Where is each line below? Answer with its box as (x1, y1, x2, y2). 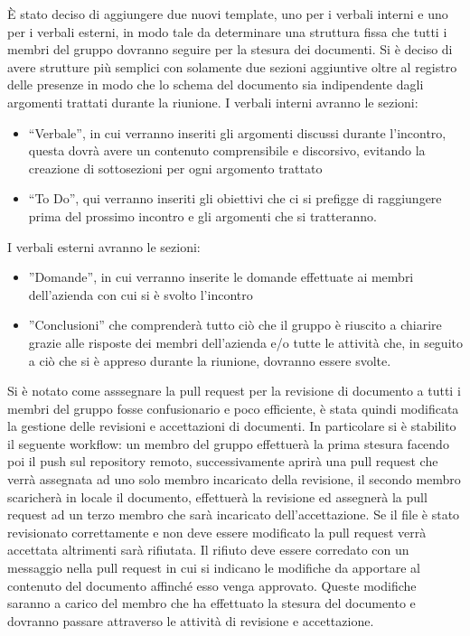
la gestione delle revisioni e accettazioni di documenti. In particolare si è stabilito (7, 416, 456, 435)
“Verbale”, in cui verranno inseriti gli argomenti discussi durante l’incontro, (28, 123, 446, 142)
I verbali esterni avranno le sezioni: (7, 237, 201, 256)
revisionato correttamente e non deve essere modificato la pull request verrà (7, 522, 427, 541)
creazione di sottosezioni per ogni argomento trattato (28, 158, 323, 177)
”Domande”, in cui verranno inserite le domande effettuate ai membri (28, 267, 414, 286)
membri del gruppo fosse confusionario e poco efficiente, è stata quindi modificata (7, 398, 459, 417)
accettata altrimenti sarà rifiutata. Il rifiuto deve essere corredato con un (7, 540, 409, 559)
